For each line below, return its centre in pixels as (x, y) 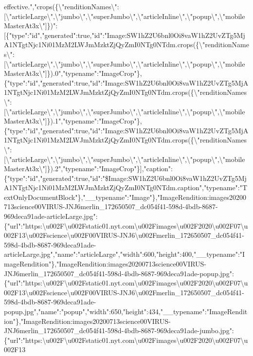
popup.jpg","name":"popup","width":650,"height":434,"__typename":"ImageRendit (126, 311)
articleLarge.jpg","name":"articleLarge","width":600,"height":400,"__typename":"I (125, 254)
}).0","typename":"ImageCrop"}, (94, 73)
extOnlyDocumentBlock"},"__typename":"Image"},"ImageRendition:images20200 (125, 197)
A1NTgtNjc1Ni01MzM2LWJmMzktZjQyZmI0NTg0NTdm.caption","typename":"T (126, 187)
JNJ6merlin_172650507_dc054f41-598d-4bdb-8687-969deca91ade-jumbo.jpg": (119, 330)
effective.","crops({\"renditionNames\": (62, 6)
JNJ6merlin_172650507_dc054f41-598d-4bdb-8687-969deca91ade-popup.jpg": (119, 273)
